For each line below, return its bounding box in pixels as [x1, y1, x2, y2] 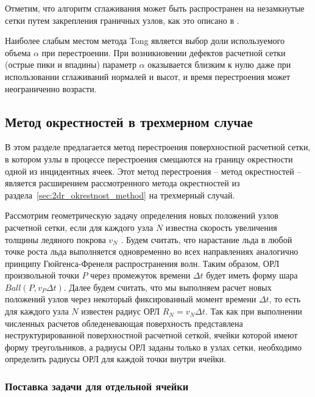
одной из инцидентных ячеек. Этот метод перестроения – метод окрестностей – [5, 164, 302, 177]
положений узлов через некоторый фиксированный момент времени [5, 293, 257, 305]
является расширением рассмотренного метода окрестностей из [5, 177, 240, 189]
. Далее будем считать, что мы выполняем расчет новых [63, 280, 272, 293]
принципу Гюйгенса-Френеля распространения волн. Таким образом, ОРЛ [5, 257, 280, 269]
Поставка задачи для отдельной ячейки [5, 378, 189, 393]
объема [5, 46, 31, 59]
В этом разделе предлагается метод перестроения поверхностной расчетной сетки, [5, 140, 311, 153]
